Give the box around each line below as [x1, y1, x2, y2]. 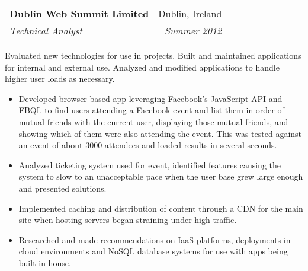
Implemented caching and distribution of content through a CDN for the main [18, 202, 303, 214]
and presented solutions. [18, 181, 107, 194]
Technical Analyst [9, 24, 82, 37]
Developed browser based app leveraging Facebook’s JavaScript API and [18, 92, 283, 104]
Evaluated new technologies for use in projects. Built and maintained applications [5, 49, 301, 61]
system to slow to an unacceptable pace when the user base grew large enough [18, 170, 303, 183]
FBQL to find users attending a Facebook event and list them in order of [18, 104, 284, 116]
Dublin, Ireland [158, 7, 222, 20]
